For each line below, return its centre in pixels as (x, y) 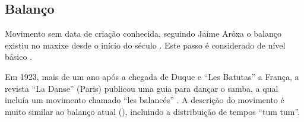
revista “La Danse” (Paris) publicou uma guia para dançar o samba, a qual (142, 88)
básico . (18, 57)
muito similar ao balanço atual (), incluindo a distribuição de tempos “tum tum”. (152, 111)
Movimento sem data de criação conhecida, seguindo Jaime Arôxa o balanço (143, 33)
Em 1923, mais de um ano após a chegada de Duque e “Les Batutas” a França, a (152, 76)
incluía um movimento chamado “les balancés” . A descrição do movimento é (145, 100)
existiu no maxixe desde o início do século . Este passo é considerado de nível (145, 45)
